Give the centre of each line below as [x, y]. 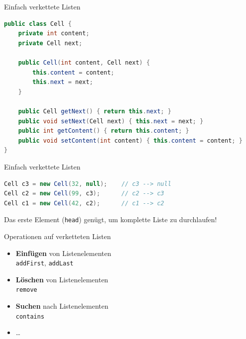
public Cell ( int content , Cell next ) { [84, 62]
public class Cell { [38, 24]
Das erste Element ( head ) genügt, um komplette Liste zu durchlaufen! [111, 219]
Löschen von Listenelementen [62, 279]
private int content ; [54, 34]
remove [26, 290]
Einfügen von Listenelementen [63, 253]
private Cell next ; [50, 43]
